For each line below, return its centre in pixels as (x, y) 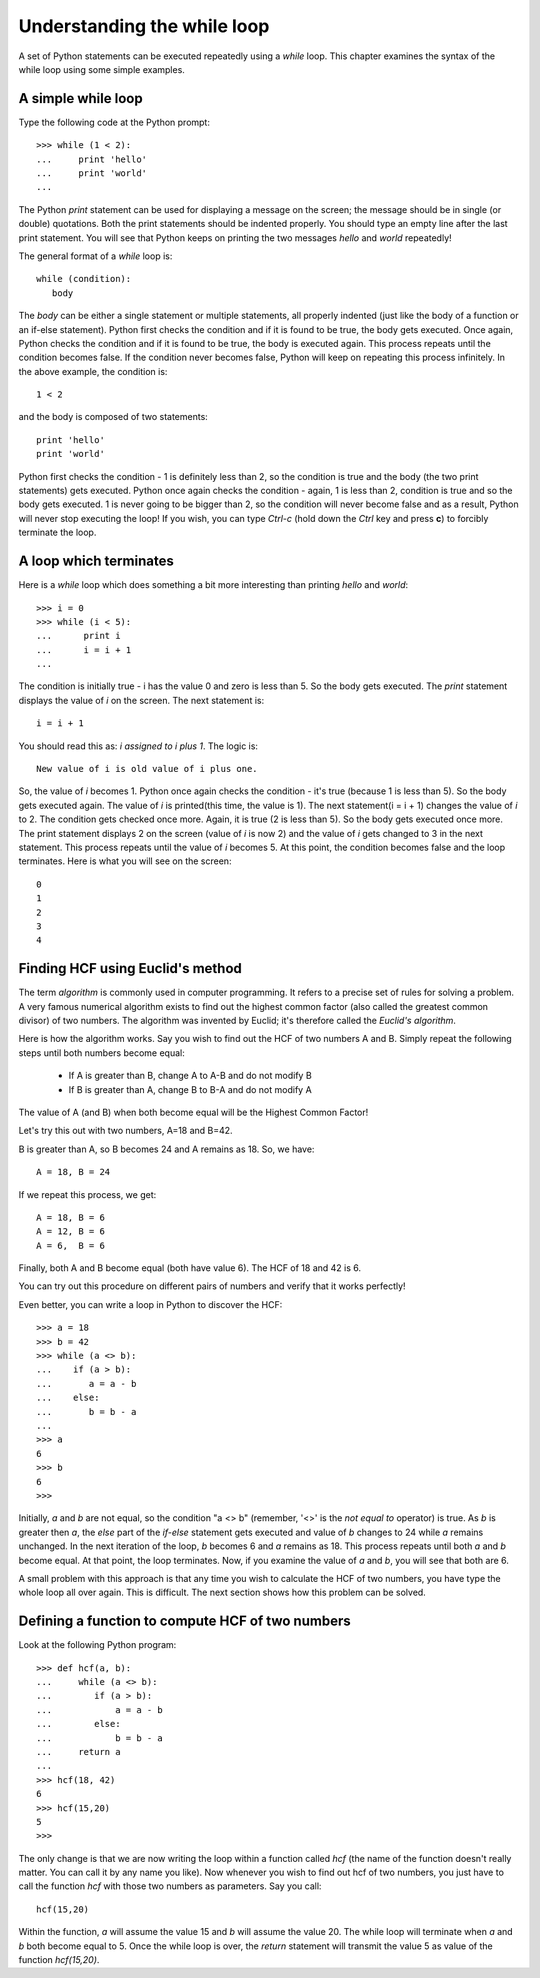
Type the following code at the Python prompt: (114, 122)
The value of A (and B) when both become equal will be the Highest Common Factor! (193, 1112)
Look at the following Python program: (97, 1645)
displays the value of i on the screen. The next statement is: (141, 700)
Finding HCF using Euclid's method (130, 968)
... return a (78, 1751)
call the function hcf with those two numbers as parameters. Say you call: (170, 1886)
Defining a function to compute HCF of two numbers (184, 1621)
